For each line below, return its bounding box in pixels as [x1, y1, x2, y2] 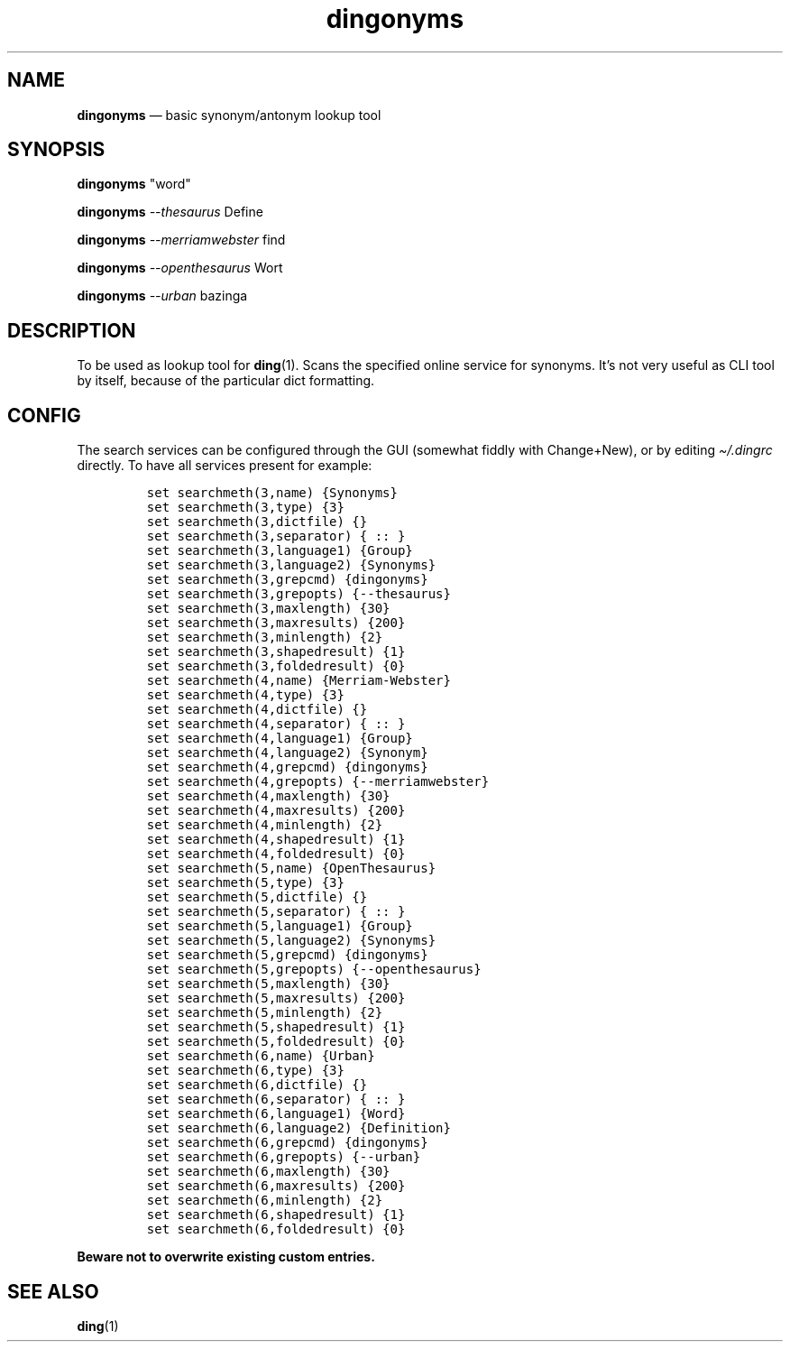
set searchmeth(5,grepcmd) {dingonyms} [146, 947, 428, 963]
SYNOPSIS [7, 138, 106, 162]
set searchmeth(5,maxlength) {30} [146, 976, 390, 992]
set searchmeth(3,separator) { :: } [146, 529, 406, 544]
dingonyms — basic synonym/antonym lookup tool [77, 106, 381, 123]
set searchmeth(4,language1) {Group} [146, 731, 413, 746]
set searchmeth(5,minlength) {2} [146, 1005, 383, 1021]
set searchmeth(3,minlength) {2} [146, 630, 383, 645]
